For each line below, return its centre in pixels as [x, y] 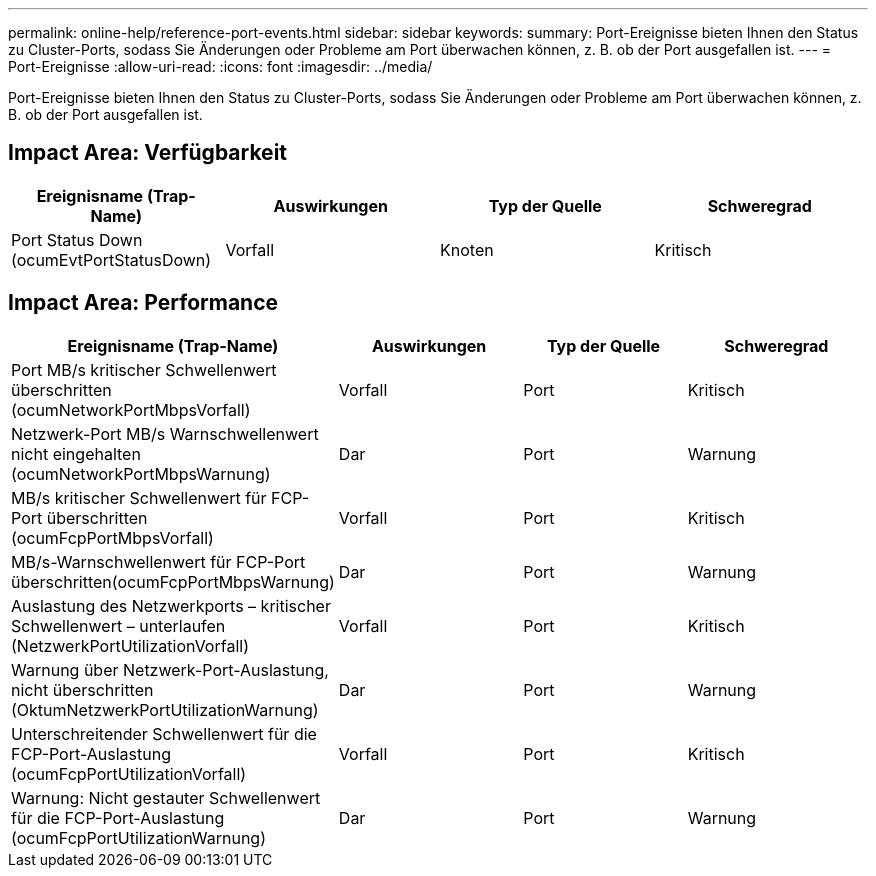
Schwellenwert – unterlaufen [118, 625]
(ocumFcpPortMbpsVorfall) [112, 537]
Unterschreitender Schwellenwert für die [164, 733]
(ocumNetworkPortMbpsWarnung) [141, 473]
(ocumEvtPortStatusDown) [111, 259]
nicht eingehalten [76, 453]
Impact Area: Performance [143, 303]
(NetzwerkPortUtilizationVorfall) [130, 645]
